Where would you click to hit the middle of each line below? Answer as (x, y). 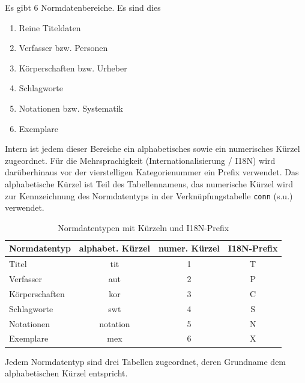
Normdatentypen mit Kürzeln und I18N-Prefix (143, 227)
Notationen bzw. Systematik (71, 108)
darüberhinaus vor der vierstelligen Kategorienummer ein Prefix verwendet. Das (152, 172)
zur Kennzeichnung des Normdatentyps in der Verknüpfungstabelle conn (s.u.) (149, 195)
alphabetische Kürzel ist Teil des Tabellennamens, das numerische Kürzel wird (149, 183)
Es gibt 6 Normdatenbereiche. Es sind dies (83, 7)
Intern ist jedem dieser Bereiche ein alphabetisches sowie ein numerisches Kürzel (152, 149)
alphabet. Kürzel (114, 248)
